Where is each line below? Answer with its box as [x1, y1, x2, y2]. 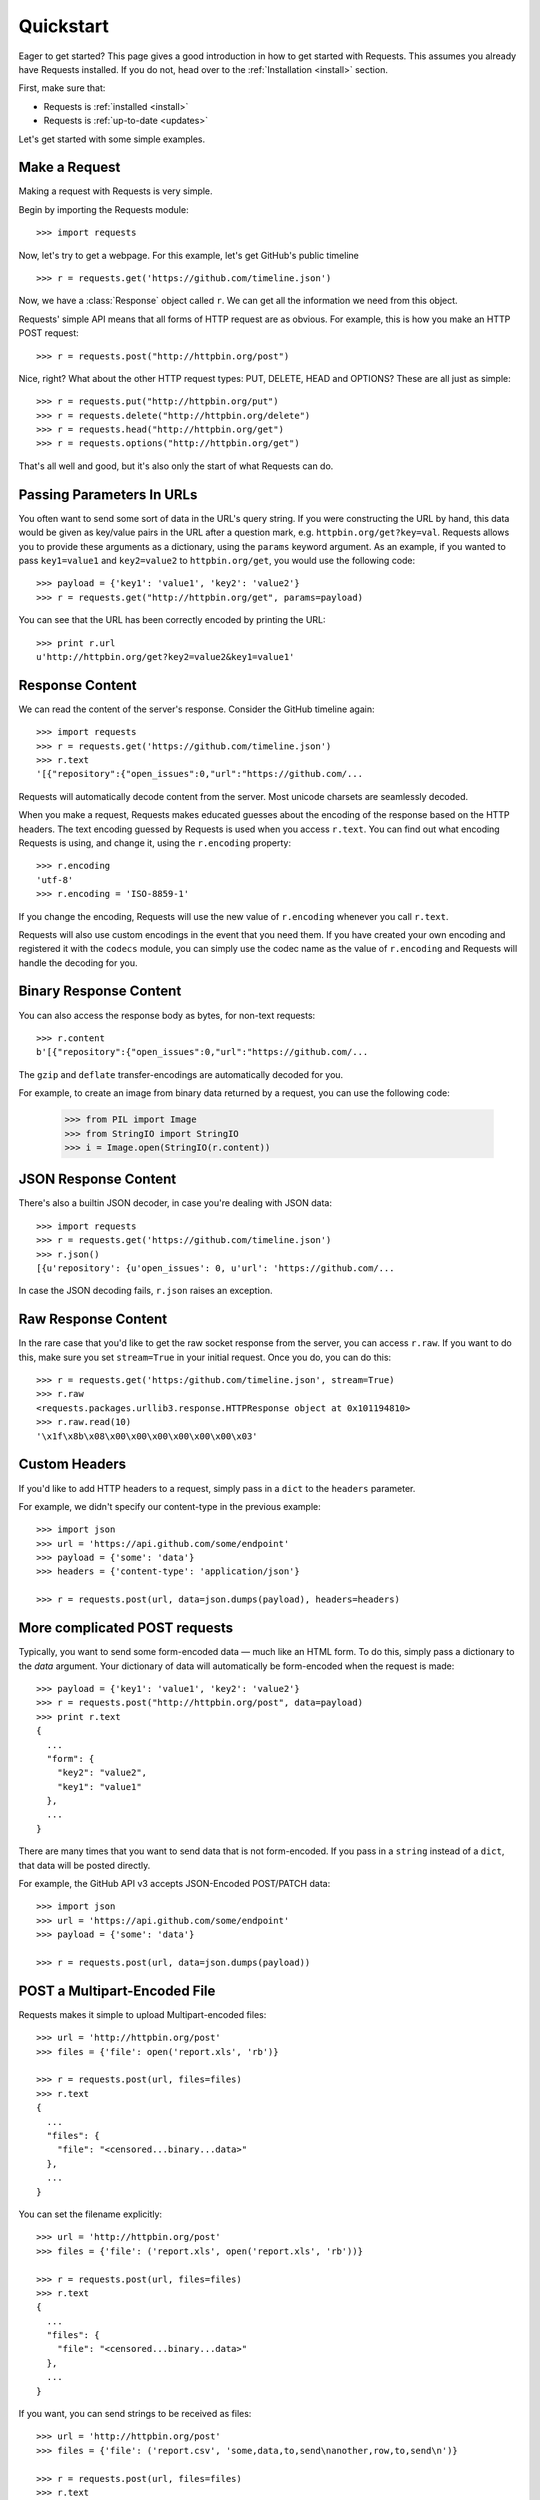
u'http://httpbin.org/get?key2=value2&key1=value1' [36, 651, 295, 662]
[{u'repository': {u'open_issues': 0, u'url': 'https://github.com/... [36, 1262, 395, 1274]
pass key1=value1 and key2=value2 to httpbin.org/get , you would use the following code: [18, 554, 416, 566]
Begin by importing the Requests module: [18, 203, 189, 215]
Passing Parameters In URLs [18, 486, 198, 503]
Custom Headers [18, 1456, 127, 1473]
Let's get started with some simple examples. [18, 133, 206, 145]
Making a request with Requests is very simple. [18, 185, 214, 197]
